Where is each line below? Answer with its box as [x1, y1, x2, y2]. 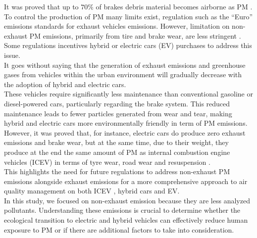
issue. [4, 49, 20, 60]
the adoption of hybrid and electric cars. [4, 79, 126, 89]
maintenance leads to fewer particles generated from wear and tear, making [4, 108, 232, 118]
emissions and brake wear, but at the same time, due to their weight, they [4, 137, 229, 147]
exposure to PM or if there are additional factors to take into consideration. [4, 224, 234, 235]
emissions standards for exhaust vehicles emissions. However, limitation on [4, 21, 230, 31]
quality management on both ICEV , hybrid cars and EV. [4, 186, 180, 196]
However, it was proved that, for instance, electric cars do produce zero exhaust [4, 127, 246, 138]
